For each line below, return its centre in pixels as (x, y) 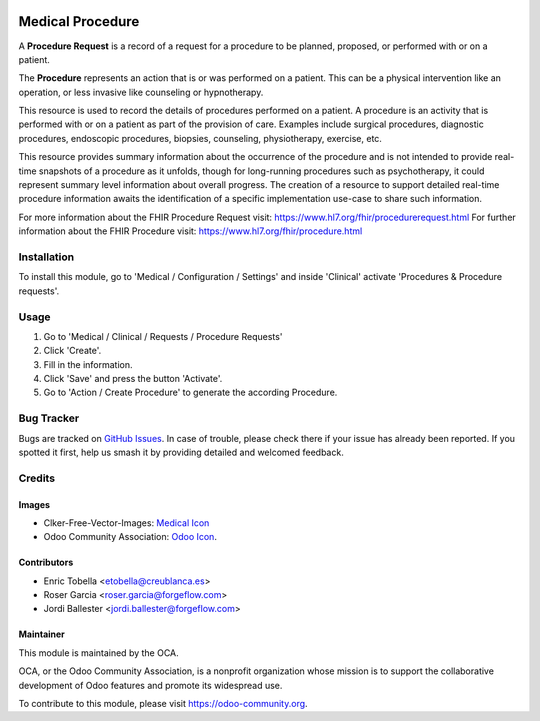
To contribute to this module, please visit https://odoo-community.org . (163, 704)
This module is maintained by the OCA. (98, 652)
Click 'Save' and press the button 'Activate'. (133, 379)
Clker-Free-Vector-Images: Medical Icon (126, 522)
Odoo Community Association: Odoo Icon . (130, 537)
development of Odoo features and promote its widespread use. (150, 685)
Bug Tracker (49, 418)
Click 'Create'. (72, 351)
